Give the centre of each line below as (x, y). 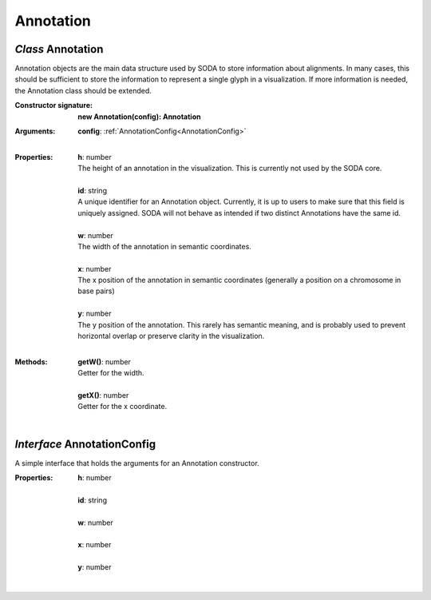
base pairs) (96, 291)
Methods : (31, 362)
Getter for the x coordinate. (123, 407)
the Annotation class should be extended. (83, 90)
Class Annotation (59, 49)
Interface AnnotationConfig (85, 444)
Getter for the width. (111, 373)
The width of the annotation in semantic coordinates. (164, 246)
